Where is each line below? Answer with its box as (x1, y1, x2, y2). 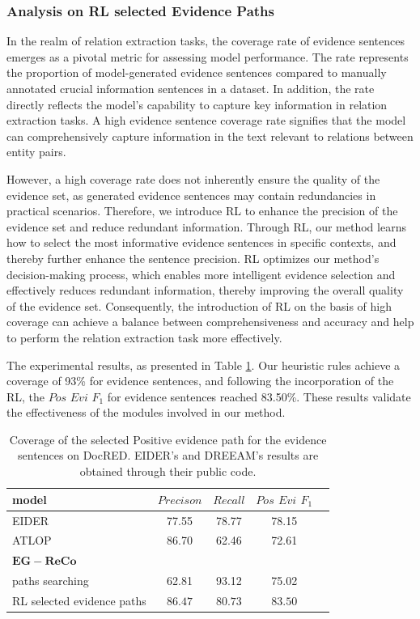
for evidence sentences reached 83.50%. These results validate (107, 388, 411, 405)
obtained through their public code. (79, 463, 257, 480)
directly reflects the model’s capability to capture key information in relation (6, 95, 388, 112)
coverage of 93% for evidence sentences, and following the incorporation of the (6, 372, 394, 389)
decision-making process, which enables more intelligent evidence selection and (6, 265, 396, 282)
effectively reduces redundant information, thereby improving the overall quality (6, 282, 404, 299)
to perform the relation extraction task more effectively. (6, 329, 282, 346)
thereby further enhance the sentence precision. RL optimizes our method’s (6, 249, 380, 266)
